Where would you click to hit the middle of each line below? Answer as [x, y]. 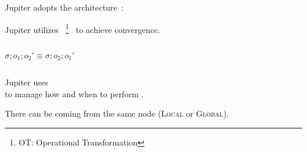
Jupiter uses [27, 82]
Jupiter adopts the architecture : [64, 7]
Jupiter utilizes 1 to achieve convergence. [82, 28]
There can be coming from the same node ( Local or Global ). [117, 113]
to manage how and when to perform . [74, 93]
